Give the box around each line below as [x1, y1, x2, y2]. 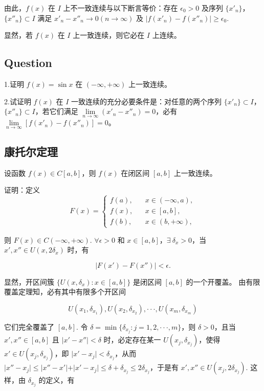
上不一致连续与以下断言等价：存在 [63, 3, 178, 13]
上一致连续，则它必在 [73, 30, 145, 40]
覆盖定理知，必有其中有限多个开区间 [4, 286, 126, 297]
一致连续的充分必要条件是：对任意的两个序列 [71, 96, 222, 106]
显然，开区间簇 [4, 276, 54, 287]
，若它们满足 [35, 106, 78, 117]
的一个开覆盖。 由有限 [186, 276, 260, 287]
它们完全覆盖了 [4, 321, 54, 332]
